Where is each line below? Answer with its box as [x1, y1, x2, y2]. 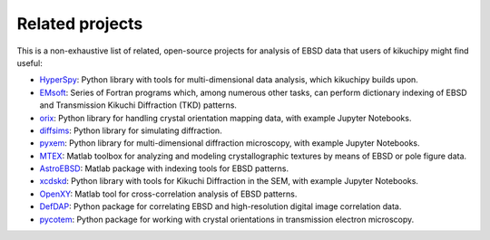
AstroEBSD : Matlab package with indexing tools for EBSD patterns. [39, 163, 289, 174]
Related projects [16, 14, 143, 34]
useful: [16, 57, 43, 68]
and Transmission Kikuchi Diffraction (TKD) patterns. [39, 100, 238, 110]
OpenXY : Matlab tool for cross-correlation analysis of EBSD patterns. [39, 188, 298, 199]
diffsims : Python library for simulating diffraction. [39, 125, 222, 136]
